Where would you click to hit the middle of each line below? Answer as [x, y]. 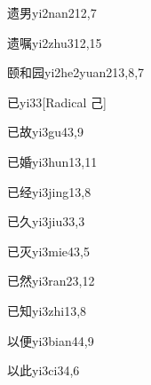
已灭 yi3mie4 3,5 [48, 251]
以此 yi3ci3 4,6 [44, 370]
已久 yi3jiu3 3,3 [46, 221]
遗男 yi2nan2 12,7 [52, 12]
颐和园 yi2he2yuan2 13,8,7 [76, 72]
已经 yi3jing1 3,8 [49, 191]
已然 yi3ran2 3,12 [51, 281]
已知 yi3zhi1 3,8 [47, 310]
